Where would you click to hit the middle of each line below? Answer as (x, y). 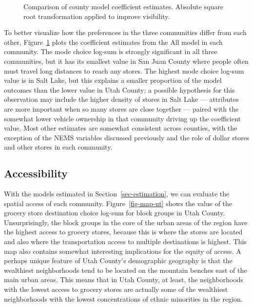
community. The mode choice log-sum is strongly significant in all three (111, 51)
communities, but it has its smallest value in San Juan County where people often (126, 61)
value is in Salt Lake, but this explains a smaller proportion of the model (113, 80)
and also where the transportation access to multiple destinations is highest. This (125, 241)
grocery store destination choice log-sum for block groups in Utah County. (115, 213)
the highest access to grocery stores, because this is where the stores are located (123, 232)
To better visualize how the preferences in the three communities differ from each (125, 32)
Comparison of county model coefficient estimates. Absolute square (123, 6)
